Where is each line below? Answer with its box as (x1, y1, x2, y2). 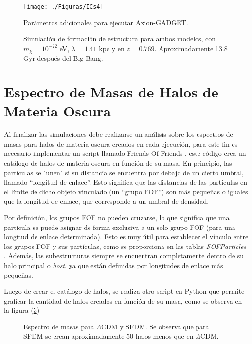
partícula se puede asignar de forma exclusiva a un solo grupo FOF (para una (4, 222, 235, 232)
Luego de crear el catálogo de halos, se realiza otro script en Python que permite (4, 286, 245, 296)
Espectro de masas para (23, 321, 94, 331)
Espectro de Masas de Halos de (4, 82, 219, 102)
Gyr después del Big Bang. (23, 53, 103, 63)
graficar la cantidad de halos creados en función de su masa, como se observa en (4, 295, 242, 306)
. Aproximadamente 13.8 (154, 43, 228, 53)
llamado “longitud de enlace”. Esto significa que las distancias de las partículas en (4, 177, 248, 187)
